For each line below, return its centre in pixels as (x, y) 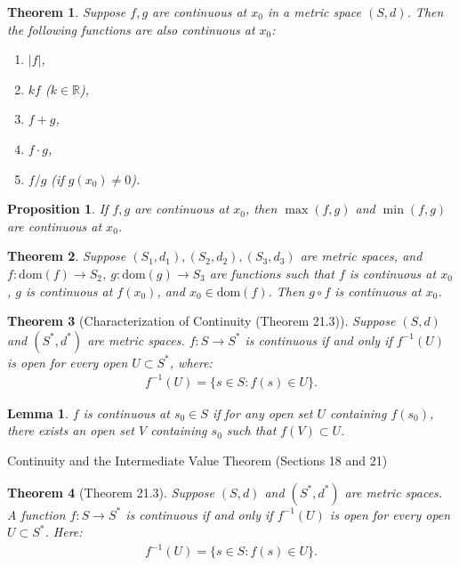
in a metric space (314, 12)
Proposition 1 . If (58, 209)
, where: (191, 362)
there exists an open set (71, 430)
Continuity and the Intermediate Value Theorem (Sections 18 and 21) (197, 461)
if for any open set (262, 412)
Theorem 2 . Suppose (67, 256)
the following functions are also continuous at (131, 29)
